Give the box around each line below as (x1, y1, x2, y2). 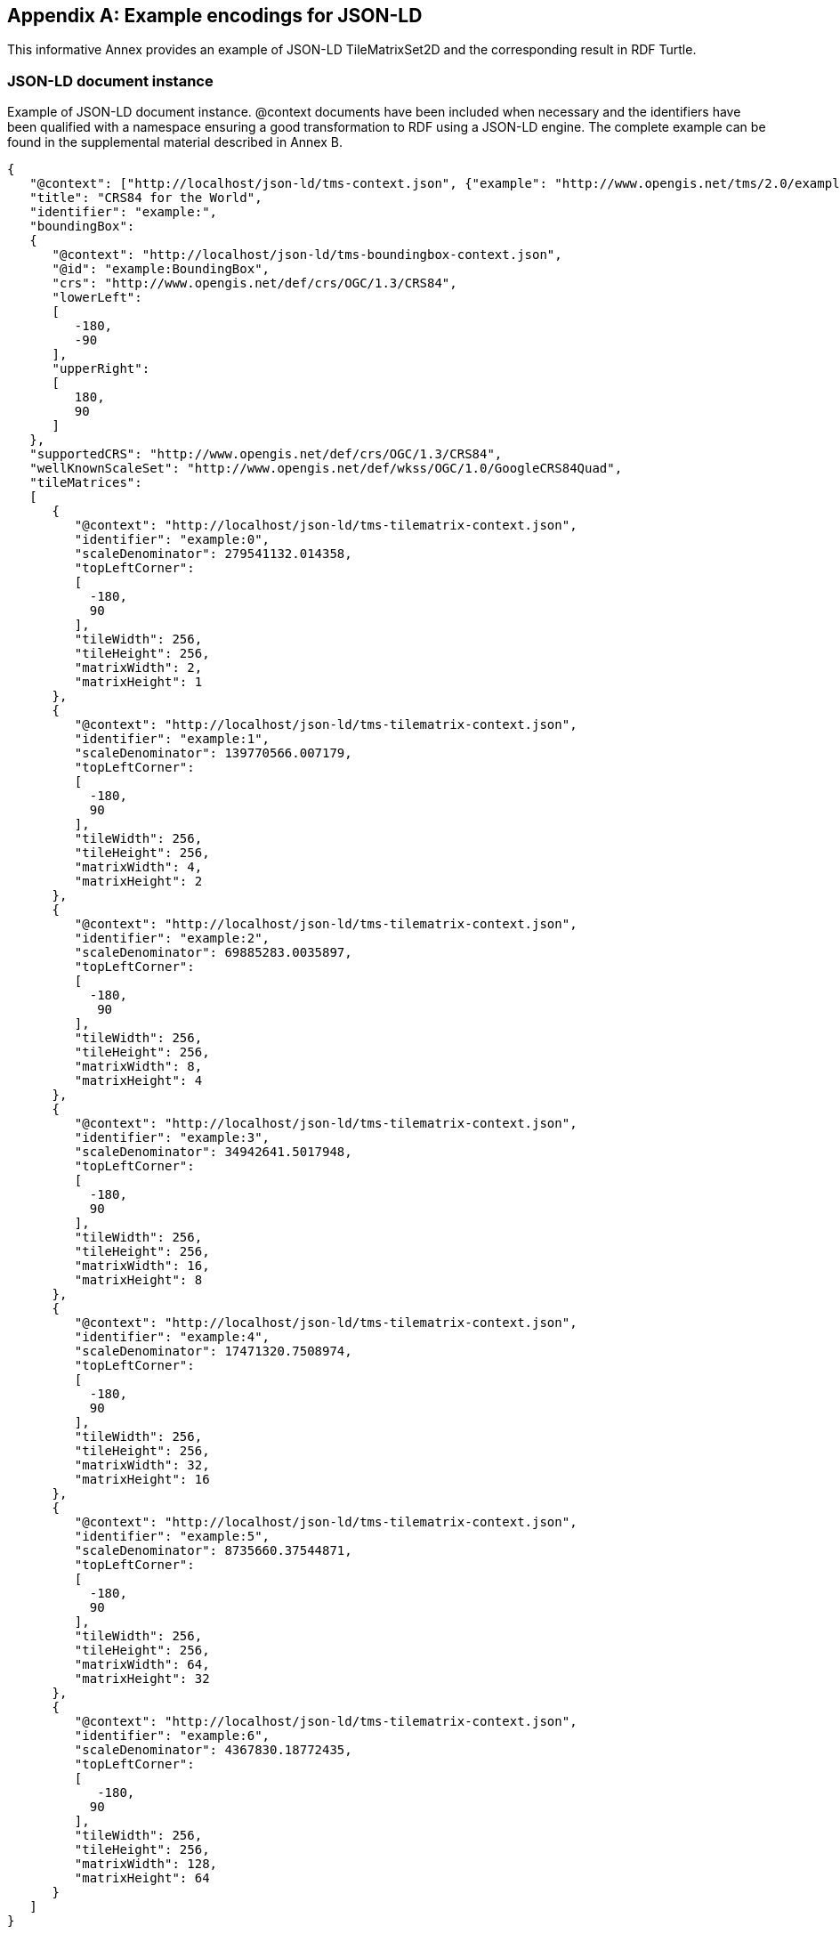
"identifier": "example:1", (74, 732, 271, 747)
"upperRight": (52, 361, 150, 376)
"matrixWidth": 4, (74, 860, 203, 875)
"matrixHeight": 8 (74, 1273, 203, 1288)
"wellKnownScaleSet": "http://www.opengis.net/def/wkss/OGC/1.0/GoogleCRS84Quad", (29, 461, 623, 476)
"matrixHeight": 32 (74, 1671, 210, 1687)
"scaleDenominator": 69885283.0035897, (74, 945, 352, 960)
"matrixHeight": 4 (74, 1073, 203, 1088)
